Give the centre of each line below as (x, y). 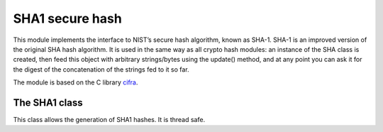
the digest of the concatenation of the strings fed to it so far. (101, 69)
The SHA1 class (48, 103)
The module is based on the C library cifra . (76, 82)
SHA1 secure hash (67, 18)
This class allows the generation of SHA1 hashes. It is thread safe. (109, 120)
